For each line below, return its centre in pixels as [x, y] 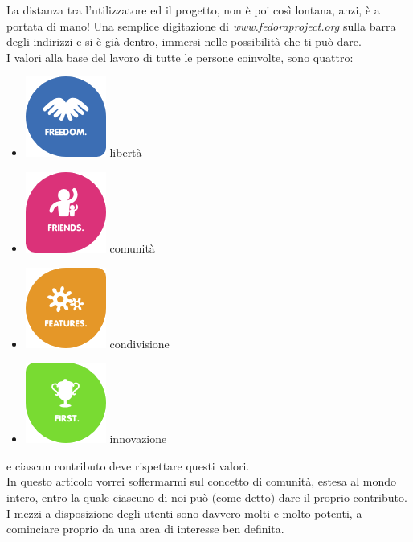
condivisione [139, 343]
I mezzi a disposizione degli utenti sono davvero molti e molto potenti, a [184, 513]
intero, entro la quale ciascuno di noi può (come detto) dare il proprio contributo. [207, 497]
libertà [126, 152]
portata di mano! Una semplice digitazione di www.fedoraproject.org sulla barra [201, 25]
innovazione [138, 439]
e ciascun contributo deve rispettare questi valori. [128, 465]
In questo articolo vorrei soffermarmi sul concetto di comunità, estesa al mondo [202, 481]
